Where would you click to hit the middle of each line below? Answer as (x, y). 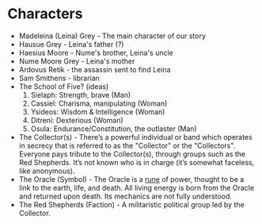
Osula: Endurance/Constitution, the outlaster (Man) (114, 129)
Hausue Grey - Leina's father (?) (71, 44)
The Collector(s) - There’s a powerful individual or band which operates (135, 137)
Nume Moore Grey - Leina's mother (77, 61)
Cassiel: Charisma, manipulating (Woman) (99, 103)
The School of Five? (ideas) (64, 86)
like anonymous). (47, 171)
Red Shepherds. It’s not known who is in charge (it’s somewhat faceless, (137, 162)
